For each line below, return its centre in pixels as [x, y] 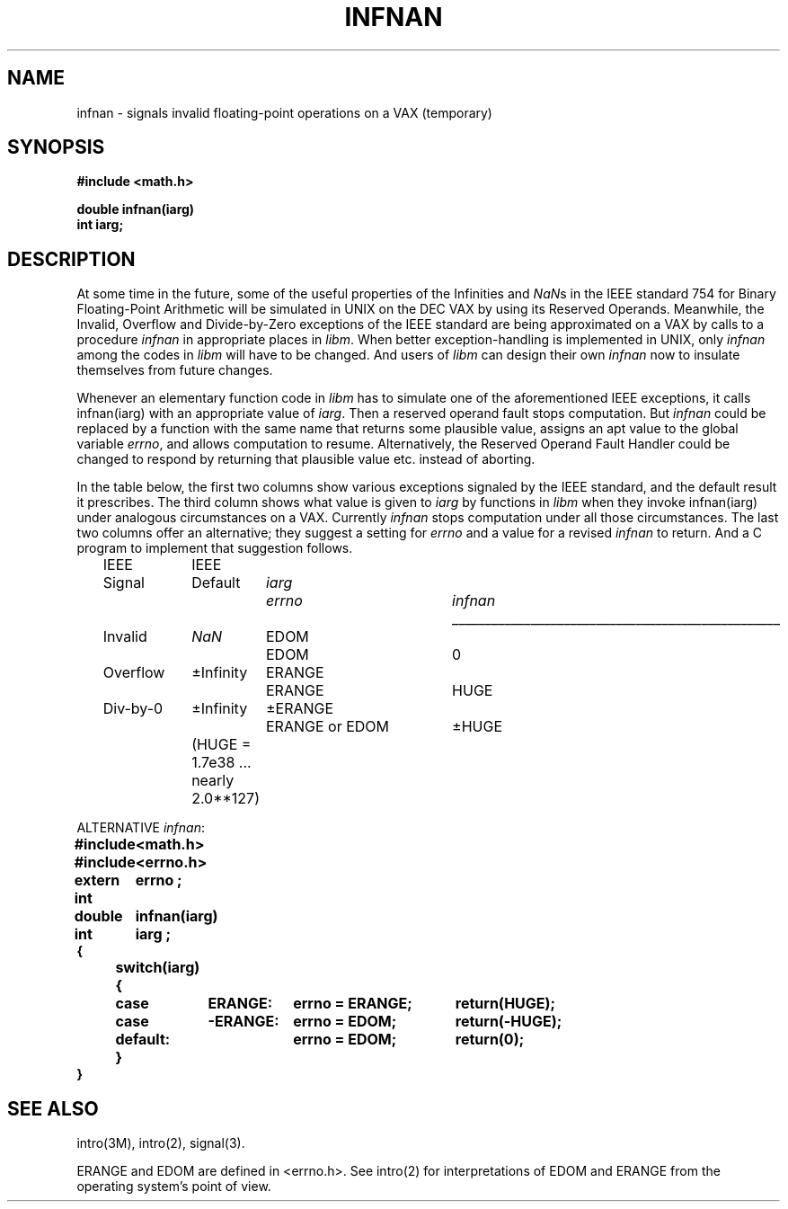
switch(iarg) [158, 968]
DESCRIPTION [71, 259]
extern [97, 880]
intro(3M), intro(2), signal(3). [161, 1143]
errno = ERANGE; [353, 1004]
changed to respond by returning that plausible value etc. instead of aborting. [306, 459]
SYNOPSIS [56, 147]
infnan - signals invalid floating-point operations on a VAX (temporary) [284, 112]
